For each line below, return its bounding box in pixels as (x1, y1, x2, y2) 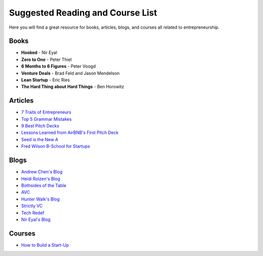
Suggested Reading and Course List (9, 7, 157, 18)
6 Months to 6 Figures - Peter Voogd (21, 63, 96, 69)
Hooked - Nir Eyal (21, 50, 57, 55)
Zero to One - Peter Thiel (21, 56, 72, 62)
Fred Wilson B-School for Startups (21, 144, 90, 149)
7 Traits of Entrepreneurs (21, 110, 72, 115)
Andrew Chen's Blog (21, 169, 63, 175)
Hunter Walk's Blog (21, 196, 60, 202)
